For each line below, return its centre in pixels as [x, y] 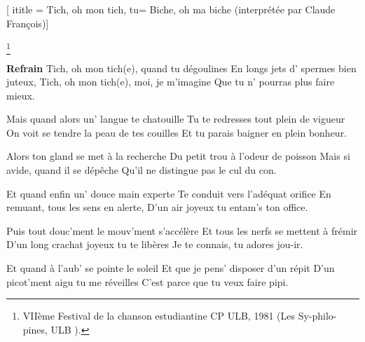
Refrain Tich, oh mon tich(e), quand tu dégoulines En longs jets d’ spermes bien [181, 68]
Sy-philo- [317, 316]
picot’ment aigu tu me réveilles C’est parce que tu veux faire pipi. [147, 281]
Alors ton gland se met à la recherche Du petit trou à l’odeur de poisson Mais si [178, 156]
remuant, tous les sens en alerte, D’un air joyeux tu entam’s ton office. [157, 207]
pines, [35, 329]
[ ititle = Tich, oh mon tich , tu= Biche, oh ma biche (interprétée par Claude [171, 9]
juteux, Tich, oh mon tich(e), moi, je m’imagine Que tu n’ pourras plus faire [171, 82]
